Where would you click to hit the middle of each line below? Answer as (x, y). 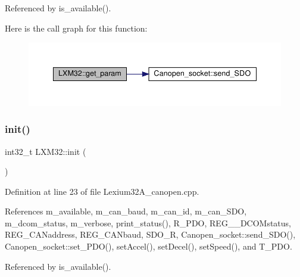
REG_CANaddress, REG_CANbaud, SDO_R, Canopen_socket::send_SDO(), (150, 234)
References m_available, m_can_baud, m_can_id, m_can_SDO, (126, 211)
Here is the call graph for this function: (76, 28)
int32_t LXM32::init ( (46, 151)
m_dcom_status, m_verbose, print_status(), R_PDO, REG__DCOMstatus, (148, 222)
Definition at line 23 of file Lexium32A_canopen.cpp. (102, 191)
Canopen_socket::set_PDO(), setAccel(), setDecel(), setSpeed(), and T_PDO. (149, 246)
